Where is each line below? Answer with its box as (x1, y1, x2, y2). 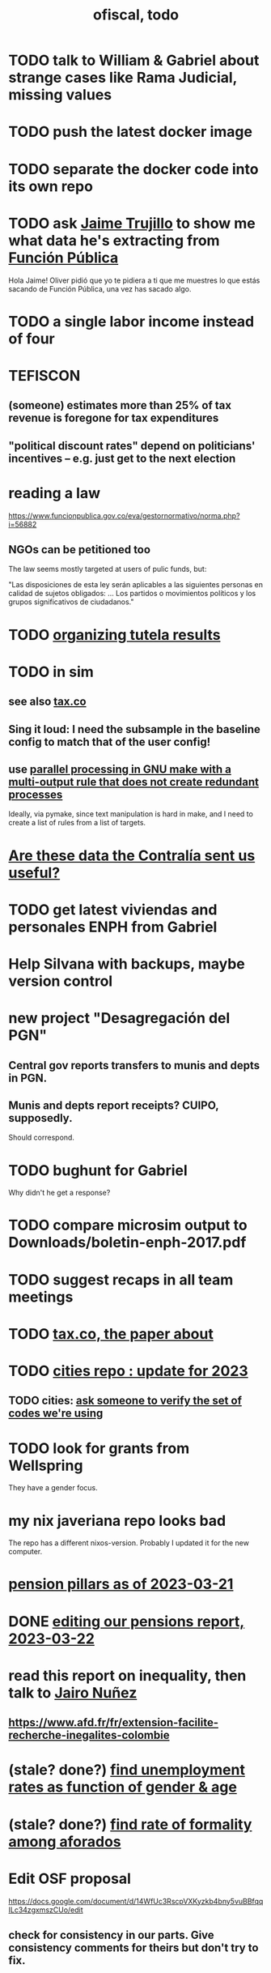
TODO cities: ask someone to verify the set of (8, 1394, 243, 1408)
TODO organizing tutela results (8, 625, 221, 644)
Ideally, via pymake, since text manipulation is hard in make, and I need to (8, 809, 253, 819)
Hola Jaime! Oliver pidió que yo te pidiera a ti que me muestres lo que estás (8, 275, 260, 285)
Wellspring (8, 1456, 83, 1475)
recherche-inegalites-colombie (8, 1728, 170, 1742)
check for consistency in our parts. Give (8, 1928, 214, 1941)
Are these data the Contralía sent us (8, 846, 256, 864)
